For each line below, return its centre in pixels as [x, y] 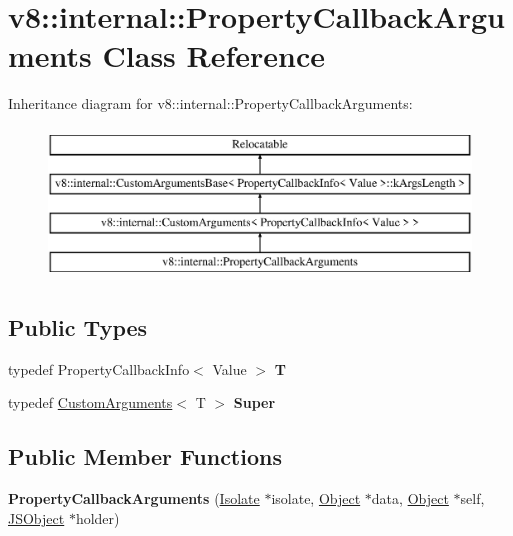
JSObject [36, 517]
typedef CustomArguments [90, 402]
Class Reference [214, 55]
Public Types [78, 327]
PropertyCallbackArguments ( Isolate [134, 498]
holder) [97, 517]
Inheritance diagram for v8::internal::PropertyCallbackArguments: [210, 103]
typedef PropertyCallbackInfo [99, 368]
